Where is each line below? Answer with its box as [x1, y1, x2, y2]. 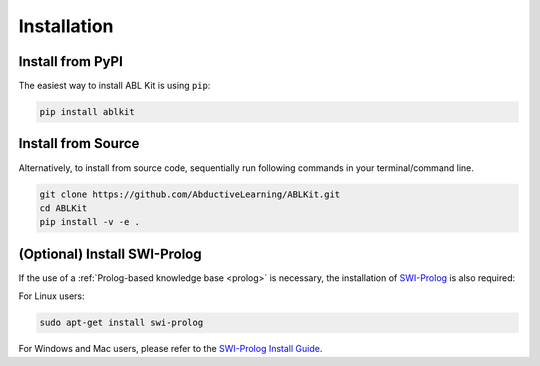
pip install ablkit [39, 106, 135, 118]
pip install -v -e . [39, 216, 140, 228]
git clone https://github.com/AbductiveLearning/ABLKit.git [39, 188, 341, 200]
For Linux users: [18, 290, 85, 302]
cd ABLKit [39, 202, 88, 214]
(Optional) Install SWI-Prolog [18, 245, 202, 262]
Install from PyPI [18, 53, 124, 70]
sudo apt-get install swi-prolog [39, 317, 204, 329]
